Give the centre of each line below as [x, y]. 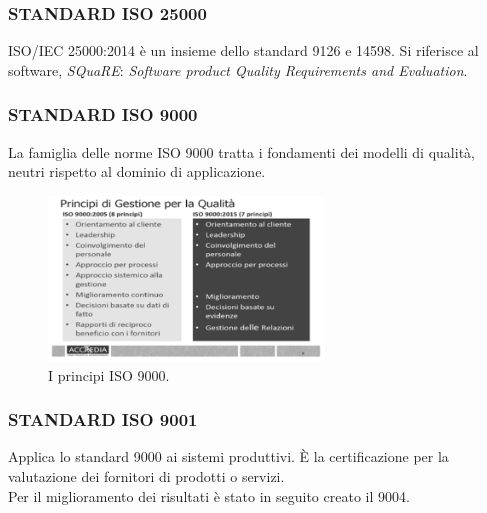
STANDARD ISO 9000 [103, 114]
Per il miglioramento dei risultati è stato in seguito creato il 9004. [209, 495]
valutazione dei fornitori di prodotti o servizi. [146, 476]
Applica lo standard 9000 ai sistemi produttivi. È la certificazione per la [228, 456]
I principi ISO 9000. [109, 374]
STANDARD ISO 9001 [103, 419]
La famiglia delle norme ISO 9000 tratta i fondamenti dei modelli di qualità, [241, 151]
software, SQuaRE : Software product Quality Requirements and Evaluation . [238, 69]
